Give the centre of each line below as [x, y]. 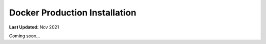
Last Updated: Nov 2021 [34, 27]
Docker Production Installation [73, 13]
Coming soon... [25, 36]
